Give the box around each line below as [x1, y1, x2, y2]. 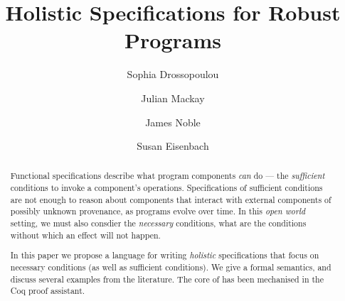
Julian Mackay [141, 90, 205, 105]
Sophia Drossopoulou [127, 67, 219, 82]
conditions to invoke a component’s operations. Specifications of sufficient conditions [10, 182, 323, 194]
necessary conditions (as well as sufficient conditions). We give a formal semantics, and [10, 261, 331, 273]
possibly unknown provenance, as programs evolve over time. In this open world [10, 205, 306, 217]
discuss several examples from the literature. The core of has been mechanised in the [10, 273, 324, 285]
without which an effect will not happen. [10, 229, 161, 241]
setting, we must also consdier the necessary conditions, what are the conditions [10, 217, 307, 229]
